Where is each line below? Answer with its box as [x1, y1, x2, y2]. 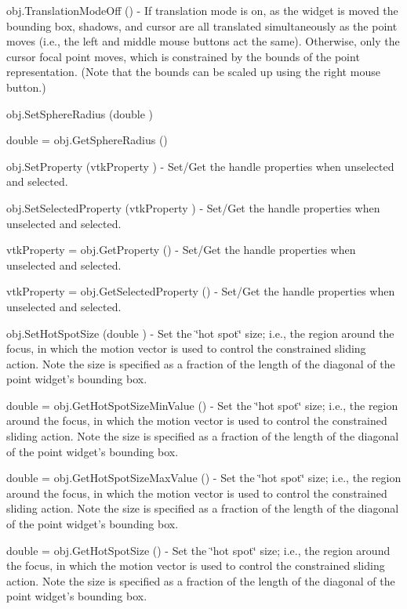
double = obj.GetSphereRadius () [6, 132, 168, 148]
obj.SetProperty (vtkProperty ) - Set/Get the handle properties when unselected [6, 158, 394, 174]
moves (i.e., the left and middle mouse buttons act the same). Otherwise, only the [6, 33, 400, 49]
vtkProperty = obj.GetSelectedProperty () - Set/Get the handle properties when [6, 283, 395, 299]
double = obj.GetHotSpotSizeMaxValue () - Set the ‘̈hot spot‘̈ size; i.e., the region [6, 469, 402, 486]
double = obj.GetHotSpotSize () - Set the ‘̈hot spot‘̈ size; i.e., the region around [6, 542, 391, 558]
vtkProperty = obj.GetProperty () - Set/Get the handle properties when [6, 241, 356, 258]
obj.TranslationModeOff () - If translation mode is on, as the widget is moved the [6, 2, 398, 18]
